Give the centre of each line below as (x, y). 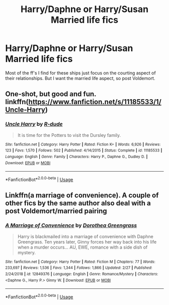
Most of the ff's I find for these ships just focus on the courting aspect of (80, 73)
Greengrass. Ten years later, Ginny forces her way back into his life (87, 242)
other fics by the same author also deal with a (78, 203)
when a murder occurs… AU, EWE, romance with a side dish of (82, 247)
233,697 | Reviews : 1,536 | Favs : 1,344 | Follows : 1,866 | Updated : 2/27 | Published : (79, 268)
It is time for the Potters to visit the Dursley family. (69, 135)
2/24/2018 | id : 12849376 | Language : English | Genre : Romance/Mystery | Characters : (82, 274)
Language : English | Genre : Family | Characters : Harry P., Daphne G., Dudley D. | (76, 157)
